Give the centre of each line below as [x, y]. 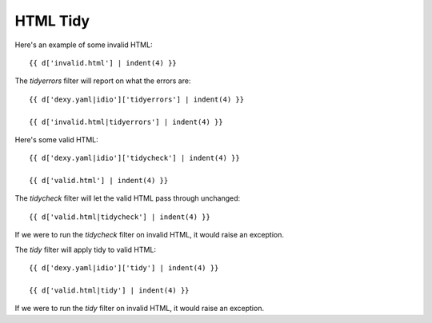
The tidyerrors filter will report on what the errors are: [103, 81]
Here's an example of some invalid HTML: [84, 45]
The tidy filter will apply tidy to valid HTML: [85, 249]
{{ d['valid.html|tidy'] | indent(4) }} [109, 290]
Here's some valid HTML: [57, 139]
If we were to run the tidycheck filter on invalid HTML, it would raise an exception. [149, 235]
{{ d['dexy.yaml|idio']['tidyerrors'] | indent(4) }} [136, 99]
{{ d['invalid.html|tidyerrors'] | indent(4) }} [126, 122]
